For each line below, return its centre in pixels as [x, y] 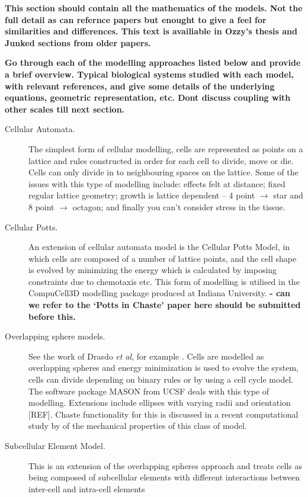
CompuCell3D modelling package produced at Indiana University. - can [159, 293]
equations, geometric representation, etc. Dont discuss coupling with [148, 97]
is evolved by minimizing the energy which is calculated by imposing [153, 270]
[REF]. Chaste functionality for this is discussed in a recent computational [163, 414]
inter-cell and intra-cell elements [87, 488]
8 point [41, 206]
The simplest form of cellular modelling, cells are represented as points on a [166, 148]
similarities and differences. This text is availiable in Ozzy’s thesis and [151, 31]
